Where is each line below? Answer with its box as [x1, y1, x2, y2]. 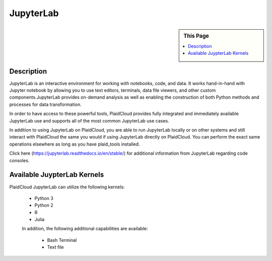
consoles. [9, 157, 30, 163]
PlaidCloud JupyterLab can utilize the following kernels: [9, 184, 125, 190]
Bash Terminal [47, 237, 77, 243]
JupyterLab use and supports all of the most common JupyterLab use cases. [9, 117, 169, 123]
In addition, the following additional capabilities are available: [22, 226, 148, 232]
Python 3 [34, 195, 54, 201]
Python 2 [34, 202, 54, 209]
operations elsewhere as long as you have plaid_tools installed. [9, 141, 141, 147]
